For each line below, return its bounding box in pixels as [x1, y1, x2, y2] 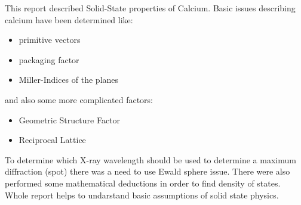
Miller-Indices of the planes [19, 73, 119, 86]
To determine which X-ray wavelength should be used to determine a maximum [5, 153, 296, 166]
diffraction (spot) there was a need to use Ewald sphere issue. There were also [5, 165, 290, 178]
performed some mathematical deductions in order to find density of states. [5, 176, 281, 189]
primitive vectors [19, 33, 81, 46]
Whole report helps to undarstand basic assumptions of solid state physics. [5, 188, 279, 201]
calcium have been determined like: [5, 13, 133, 26]
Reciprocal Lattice [19, 133, 86, 146]
